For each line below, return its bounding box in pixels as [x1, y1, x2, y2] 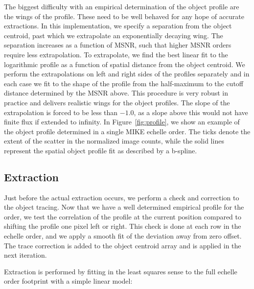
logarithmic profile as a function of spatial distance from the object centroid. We [4, 59, 245, 69]
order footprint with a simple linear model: [4, 276, 133, 286]
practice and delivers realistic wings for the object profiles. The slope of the [4, 97, 230, 107]
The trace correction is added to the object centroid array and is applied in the [4, 240, 241, 250]
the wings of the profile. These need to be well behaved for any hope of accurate [4, 11, 245, 21]
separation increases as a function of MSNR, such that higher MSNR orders [4, 40, 231, 50]
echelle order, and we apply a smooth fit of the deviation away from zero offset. [4, 231, 242, 241]
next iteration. [4, 250, 47, 260]
